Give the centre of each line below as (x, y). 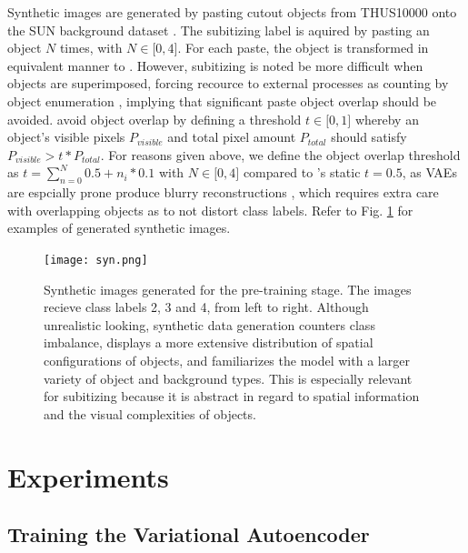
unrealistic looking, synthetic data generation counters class (209, 324)
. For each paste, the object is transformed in (303, 48)
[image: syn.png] (96, 260)
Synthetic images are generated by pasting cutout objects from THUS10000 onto (232, 12)
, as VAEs (429, 172)
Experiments (88, 476)
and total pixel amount (232, 137)
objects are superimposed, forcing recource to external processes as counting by (228, 83)
